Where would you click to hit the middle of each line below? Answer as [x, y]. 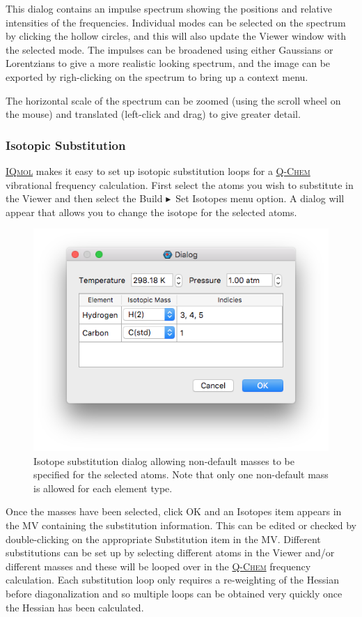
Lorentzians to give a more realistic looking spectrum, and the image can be [168, 63]
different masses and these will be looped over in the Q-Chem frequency [158, 566]
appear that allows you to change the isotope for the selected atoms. [151, 212]
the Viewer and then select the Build [84, 198]
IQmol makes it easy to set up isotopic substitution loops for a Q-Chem [158, 170]
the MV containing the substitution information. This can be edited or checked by [181, 525]
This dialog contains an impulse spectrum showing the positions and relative [169, 8]
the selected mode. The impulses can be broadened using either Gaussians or [170, 49]
